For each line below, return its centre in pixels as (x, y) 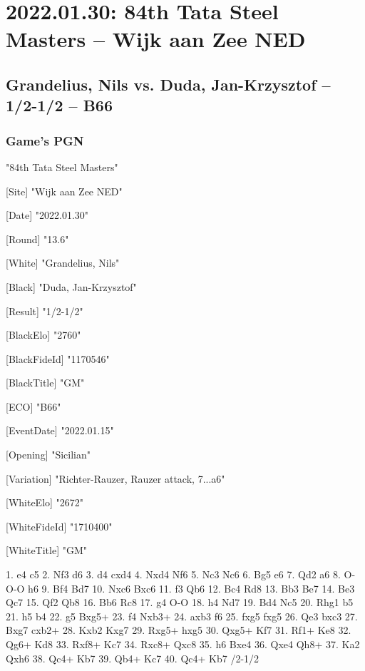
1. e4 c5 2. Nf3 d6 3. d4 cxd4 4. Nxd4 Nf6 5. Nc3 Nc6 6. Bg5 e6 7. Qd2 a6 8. (173, 574)
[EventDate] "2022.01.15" (60, 430)
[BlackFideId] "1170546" (58, 358)
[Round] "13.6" (37, 239)
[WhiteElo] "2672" (45, 502)
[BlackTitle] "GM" (45, 383)
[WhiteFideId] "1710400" (59, 526)
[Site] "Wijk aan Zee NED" (64, 191)
